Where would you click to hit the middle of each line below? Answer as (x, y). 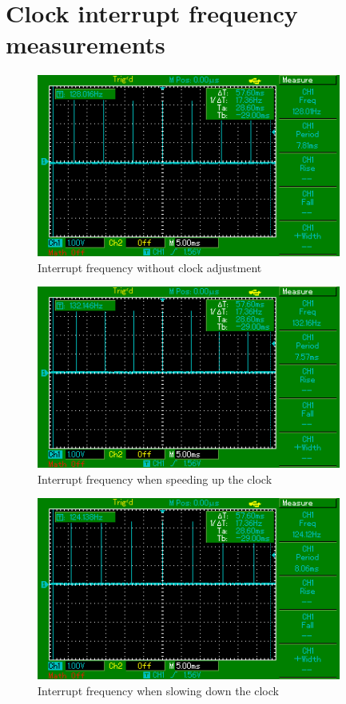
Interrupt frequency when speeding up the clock (155, 479)
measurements (86, 44)
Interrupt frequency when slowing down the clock (158, 690)
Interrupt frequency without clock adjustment (150, 267)
